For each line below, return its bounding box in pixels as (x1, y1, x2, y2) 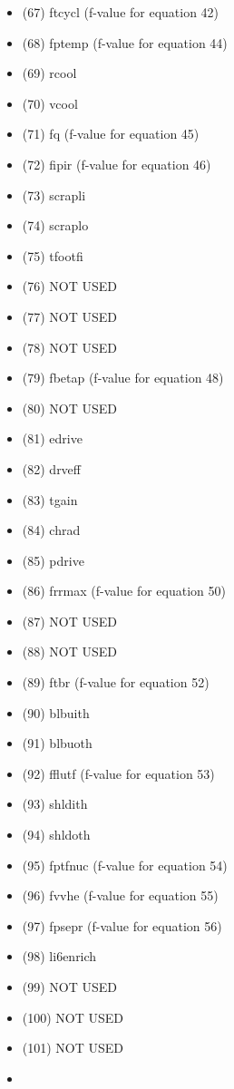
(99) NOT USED (22, 977, 118, 996)
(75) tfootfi (22, 246, 83, 265)
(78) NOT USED (22, 337, 118, 356)
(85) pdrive (22, 550, 84, 569)
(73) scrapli (22, 185, 86, 204)
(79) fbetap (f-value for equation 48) (22, 368, 224, 387)
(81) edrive (22, 429, 83, 448)
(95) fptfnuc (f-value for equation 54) (22, 855, 228, 874)
